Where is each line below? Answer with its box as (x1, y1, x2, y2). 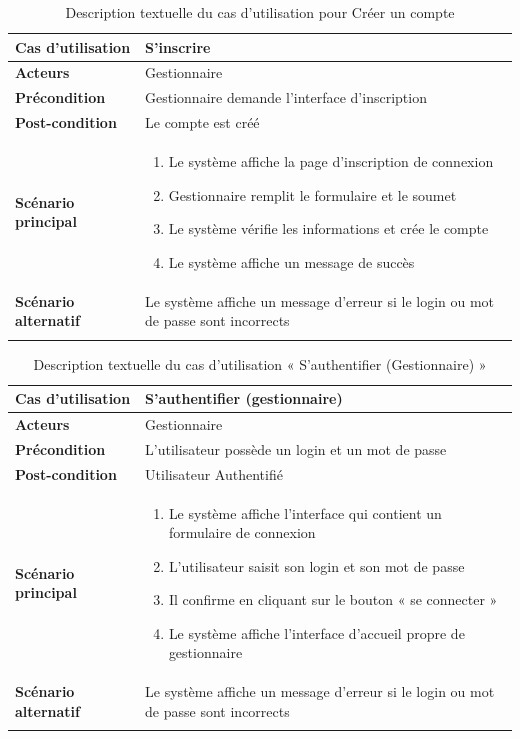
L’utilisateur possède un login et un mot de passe (145, 438, 447, 459)
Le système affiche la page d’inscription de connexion (168, 150, 494, 171)
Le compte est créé (145, 112, 260, 133)
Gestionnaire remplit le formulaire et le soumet (168, 184, 457, 205)
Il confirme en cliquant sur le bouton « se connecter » (168, 589, 498, 610)
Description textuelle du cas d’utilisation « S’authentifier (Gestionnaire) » (33, 353, 487, 374)
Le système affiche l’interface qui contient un (168, 502, 442, 523)
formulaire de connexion (168, 522, 316, 543)
